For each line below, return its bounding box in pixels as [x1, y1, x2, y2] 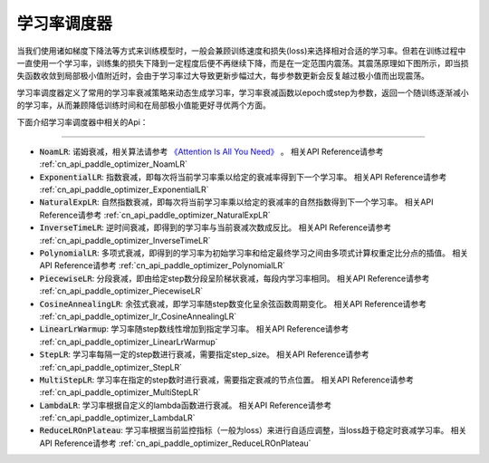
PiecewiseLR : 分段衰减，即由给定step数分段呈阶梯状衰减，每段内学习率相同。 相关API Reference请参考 [39, 273, 430, 284]
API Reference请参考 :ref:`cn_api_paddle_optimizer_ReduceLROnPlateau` [39, 438, 312, 449]
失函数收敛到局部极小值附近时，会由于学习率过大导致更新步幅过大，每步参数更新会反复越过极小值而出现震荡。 [16, 71, 429, 82]
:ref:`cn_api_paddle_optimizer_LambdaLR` [39, 412, 196, 423]
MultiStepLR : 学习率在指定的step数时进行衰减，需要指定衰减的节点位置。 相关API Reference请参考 [39, 374, 415, 385]
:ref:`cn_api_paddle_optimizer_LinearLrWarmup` [39, 336, 218, 347]
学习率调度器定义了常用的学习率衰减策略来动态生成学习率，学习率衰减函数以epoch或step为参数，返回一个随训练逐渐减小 [16, 87, 469, 98]
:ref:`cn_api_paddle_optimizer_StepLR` [39, 362, 183, 372]
